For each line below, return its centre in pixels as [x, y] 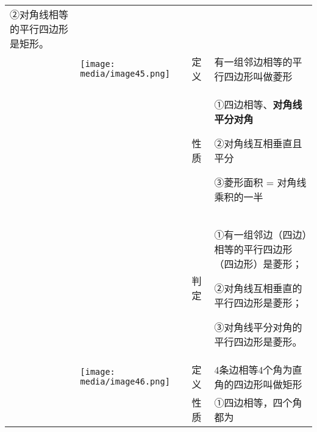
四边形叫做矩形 [268, 384]
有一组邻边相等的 [253, 62]
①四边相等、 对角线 [258, 104]
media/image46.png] [125, 381]
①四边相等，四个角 [258, 402]
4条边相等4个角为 [253, 370]
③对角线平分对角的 [258, 327]
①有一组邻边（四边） [261, 235]
